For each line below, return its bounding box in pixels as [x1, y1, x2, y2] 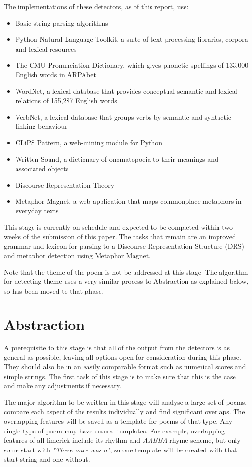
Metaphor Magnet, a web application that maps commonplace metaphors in [15, 196, 242, 206]
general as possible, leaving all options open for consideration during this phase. [4, 352, 241, 362]
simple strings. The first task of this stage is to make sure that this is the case [4, 371, 236, 381]
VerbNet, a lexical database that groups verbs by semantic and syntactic [15, 111, 232, 121]
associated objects [15, 163, 69, 173]
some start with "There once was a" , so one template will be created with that [4, 444, 237, 454]
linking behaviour [15, 121, 67, 131]
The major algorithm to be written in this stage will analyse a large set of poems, [4, 397, 247, 407]
